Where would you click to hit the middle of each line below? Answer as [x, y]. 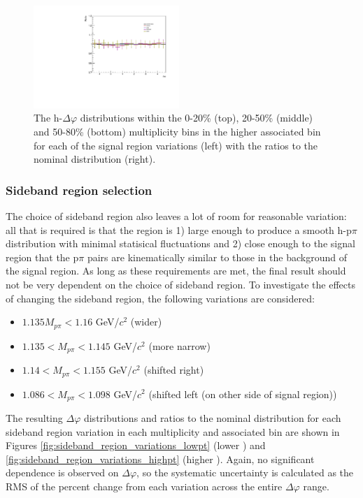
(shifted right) [174, 370]
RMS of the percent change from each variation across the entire [144, 486]
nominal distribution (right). [95, 159]
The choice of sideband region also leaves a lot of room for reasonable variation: [176, 216]
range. [316, 486]
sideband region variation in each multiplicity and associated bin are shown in [173, 431]
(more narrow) [179, 345]
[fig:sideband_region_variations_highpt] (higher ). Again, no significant [160, 459]
